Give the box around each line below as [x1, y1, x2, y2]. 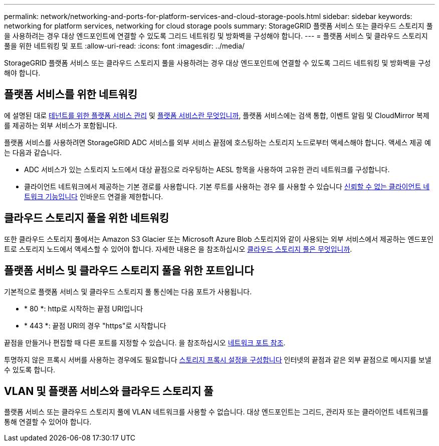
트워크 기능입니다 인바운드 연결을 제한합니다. [24, 192, 163, 201]
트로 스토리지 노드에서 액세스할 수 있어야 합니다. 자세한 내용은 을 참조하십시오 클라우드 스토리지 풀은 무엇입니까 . [4, 244, 352, 253]
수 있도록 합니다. [4, 365, 56, 374]
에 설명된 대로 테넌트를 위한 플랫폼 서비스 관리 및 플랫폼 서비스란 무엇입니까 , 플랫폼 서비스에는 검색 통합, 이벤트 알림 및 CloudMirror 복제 [4, 111, 429, 120]
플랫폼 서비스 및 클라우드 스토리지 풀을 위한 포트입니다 [4, 264, 254, 277]
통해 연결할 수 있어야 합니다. [4, 417, 92, 426]
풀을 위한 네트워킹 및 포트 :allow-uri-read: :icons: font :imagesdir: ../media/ [4, 42, 245, 50]
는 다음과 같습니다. [4, 148, 62, 157]
